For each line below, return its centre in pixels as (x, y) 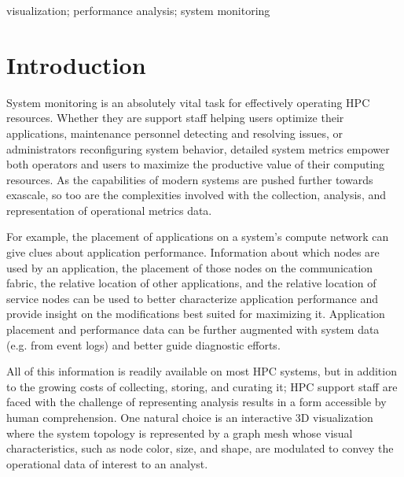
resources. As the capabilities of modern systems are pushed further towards (190, 179)
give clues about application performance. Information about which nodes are (193, 252)
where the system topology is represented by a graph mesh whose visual (180, 433)
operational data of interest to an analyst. (107, 463)
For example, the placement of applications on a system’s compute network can (198, 237)
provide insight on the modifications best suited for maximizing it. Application (196, 314)
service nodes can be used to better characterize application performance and (192, 298)
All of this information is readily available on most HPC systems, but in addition (202, 371)
